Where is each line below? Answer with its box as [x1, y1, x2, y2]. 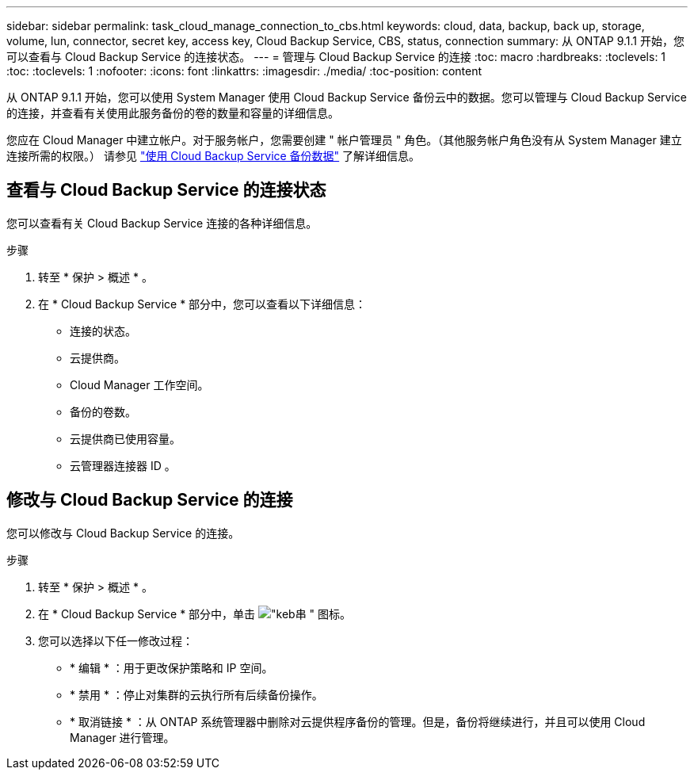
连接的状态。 [70, 323, 136, 338]
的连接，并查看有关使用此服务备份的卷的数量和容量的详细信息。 [6, 106, 339, 120]
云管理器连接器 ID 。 [70, 458, 176, 472]
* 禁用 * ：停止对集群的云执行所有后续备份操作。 [70, 687, 323, 701]
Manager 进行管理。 [70, 730, 175, 744]
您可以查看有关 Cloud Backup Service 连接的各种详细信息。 [6, 216, 318, 230]
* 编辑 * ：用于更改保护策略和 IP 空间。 [70, 660, 273, 675]
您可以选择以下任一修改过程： [38, 633, 193, 648]
